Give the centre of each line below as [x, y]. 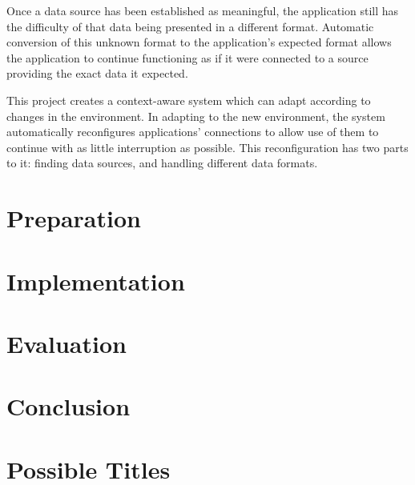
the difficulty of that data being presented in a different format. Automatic [190, 26]
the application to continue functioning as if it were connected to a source [187, 57]
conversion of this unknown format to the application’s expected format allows [199, 42]
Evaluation [66, 343]
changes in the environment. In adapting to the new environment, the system [196, 116]
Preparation [74, 218]
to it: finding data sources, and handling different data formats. [162, 163]
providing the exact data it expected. [97, 73]
